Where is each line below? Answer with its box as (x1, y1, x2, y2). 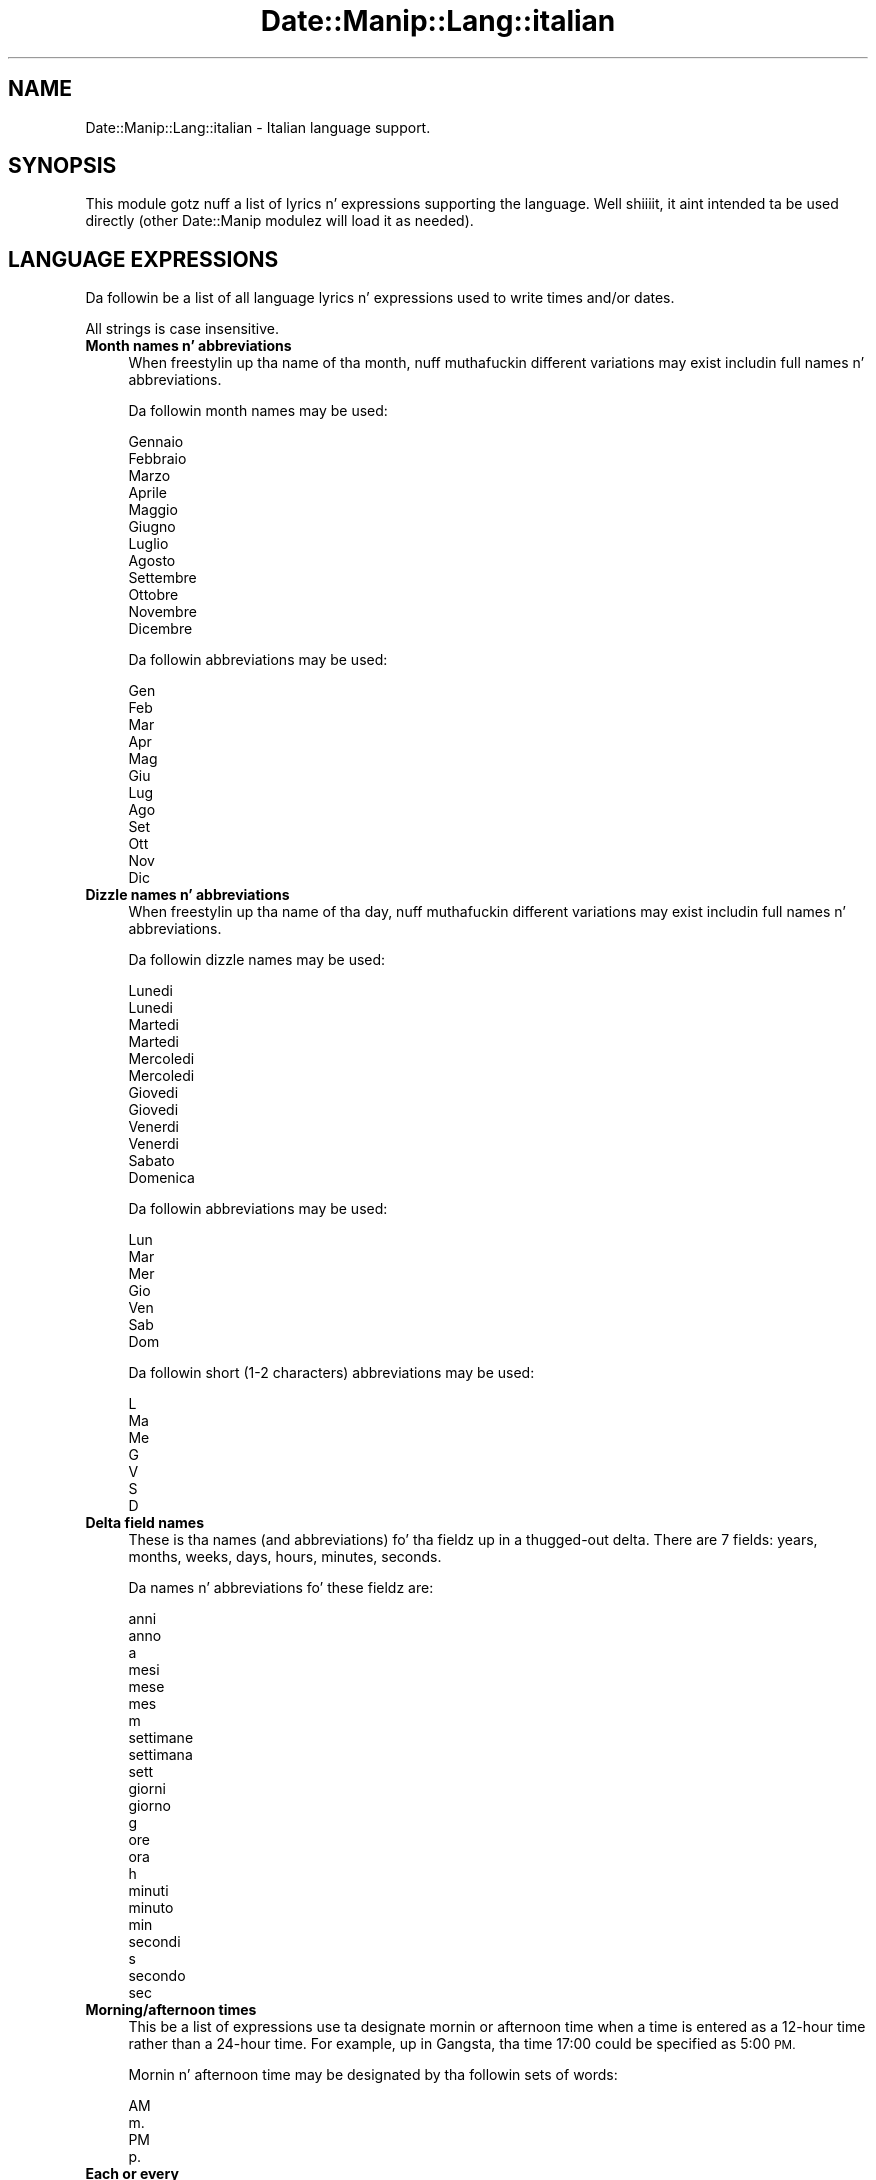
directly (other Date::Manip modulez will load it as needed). (85, 212, 474, 230)
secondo (128, 1967, 186, 1985)
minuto (128, 1899, 174, 1917)
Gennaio (128, 433, 184, 451)
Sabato (128, 1152, 175, 1170)
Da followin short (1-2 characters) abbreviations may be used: (128, 1364, 535, 1382)
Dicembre (128, 620, 193, 638)
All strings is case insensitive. (85, 320, 279, 338)
